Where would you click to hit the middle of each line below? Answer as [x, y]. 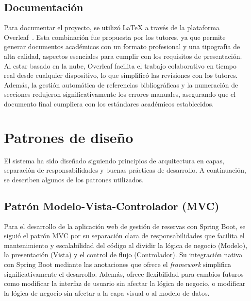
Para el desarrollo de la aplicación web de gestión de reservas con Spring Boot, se [125, 226]
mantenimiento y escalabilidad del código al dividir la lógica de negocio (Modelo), [126, 245]
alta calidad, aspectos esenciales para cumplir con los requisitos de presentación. [123, 56]
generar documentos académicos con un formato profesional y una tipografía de [122, 46]
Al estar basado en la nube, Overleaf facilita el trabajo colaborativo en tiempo [120, 65]
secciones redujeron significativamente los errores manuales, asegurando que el [120, 94]
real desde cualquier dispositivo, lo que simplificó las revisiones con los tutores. [121, 75]
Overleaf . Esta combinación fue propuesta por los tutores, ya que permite [115, 37]
